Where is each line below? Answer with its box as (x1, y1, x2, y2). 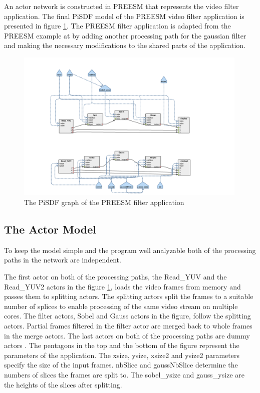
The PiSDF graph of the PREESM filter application (24, 197, 184, 207)
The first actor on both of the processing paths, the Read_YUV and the (4, 271, 227, 281)
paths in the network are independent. (4, 254, 121, 265)
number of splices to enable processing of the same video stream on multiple (4, 300, 238, 311)
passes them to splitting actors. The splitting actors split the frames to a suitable (4, 291, 253, 301)
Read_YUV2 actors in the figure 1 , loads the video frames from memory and (4, 281, 241, 291)
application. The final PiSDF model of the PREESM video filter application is (4, 10, 244, 21)
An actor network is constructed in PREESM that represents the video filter (4, 1, 239, 11)
